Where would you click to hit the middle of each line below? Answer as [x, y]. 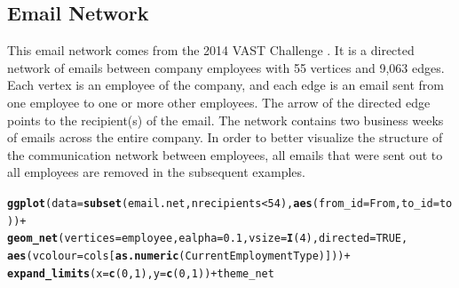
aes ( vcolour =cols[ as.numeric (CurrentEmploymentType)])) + [179, 256]
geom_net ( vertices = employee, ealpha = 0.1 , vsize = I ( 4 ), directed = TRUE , [208, 239]
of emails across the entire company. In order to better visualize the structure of [225, 137]
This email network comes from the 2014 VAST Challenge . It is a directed [211, 50]
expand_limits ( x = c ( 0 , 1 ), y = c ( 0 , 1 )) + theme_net [141, 273]
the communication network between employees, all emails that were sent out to [225, 154]
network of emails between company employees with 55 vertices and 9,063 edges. [226, 67]
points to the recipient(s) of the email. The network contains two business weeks [226, 120]
